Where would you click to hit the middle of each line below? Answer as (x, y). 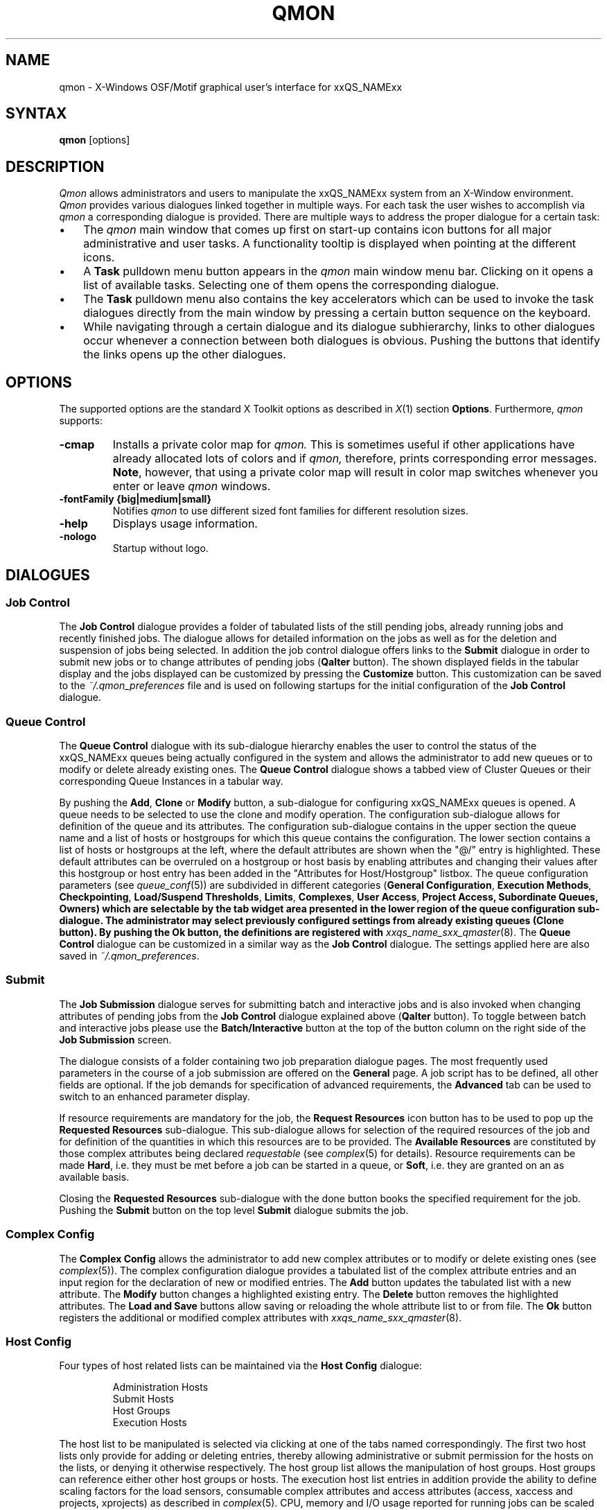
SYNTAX (36, 114)
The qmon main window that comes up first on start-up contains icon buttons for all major (318, 230)
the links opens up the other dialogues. (185, 355)
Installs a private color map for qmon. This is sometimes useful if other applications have (344, 445)
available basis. (94, 1177)
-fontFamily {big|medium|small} (135, 499)
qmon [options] (95, 140)
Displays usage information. (185, 524)
